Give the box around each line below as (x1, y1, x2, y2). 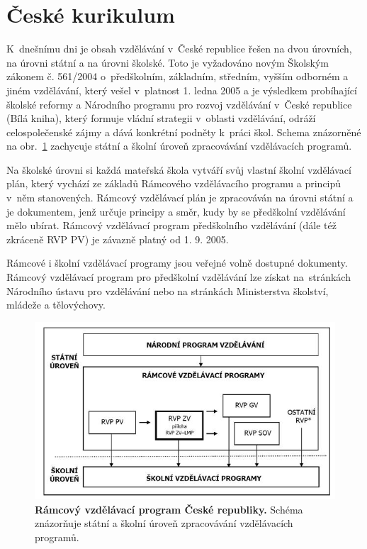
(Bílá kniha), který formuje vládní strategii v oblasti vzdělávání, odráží (6, 111, 316, 126)
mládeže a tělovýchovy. (6, 297, 106, 312)
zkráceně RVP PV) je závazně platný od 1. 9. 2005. (6, 231, 229, 246)
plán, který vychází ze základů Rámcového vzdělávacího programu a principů (6, 176, 341, 191)
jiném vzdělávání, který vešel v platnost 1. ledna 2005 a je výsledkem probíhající (6, 82, 357, 97)
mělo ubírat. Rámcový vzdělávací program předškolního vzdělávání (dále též (6, 218, 337, 233)
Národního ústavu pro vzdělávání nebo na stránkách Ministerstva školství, (6, 283, 329, 298)
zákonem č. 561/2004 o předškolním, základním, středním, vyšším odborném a (6, 69, 349, 84)
